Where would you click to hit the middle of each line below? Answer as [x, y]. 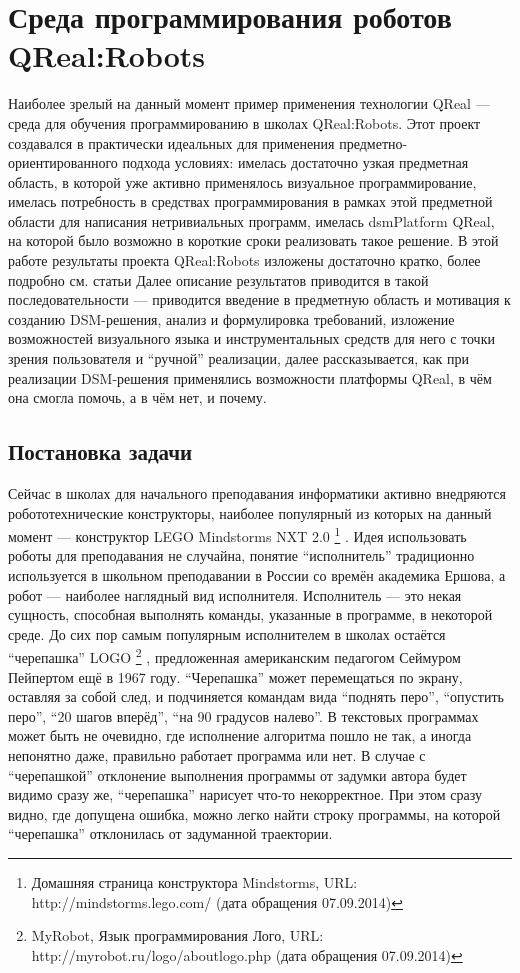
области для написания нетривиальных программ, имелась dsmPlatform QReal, [251, 220]
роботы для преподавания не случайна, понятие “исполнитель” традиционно [241, 555]
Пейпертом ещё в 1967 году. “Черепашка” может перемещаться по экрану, [235, 676]
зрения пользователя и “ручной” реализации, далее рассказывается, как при [239, 358]
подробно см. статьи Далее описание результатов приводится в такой [218, 279]
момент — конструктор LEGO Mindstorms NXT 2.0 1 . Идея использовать [237, 534]
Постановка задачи [100, 451]
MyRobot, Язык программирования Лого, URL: [177, 935]
